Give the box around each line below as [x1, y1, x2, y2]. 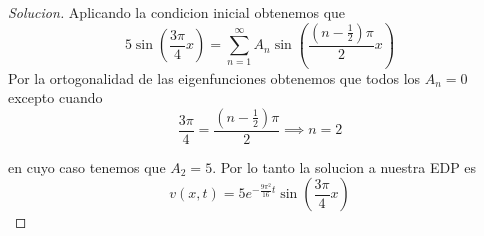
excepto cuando [8, 87, 103, 108]
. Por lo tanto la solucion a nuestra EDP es [212, 156, 477, 177]
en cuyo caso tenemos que [8, 156, 166, 177]
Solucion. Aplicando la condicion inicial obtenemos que [8, 2, 346, 22]
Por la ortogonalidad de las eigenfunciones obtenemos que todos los [8, 67, 421, 88]
